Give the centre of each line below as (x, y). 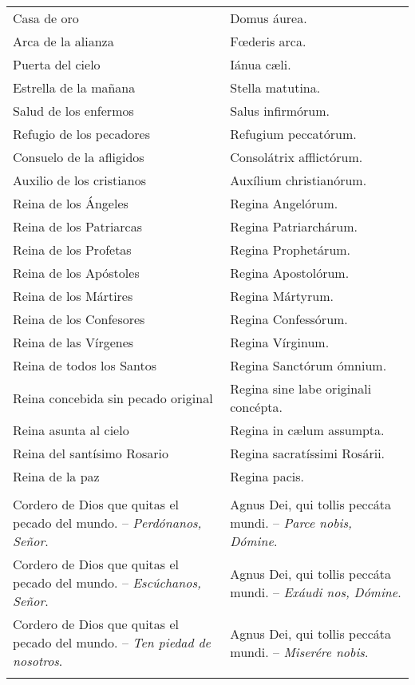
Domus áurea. (269, 18)
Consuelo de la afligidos (79, 157)
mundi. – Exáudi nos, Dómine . (316, 592)
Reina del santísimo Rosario (91, 453)
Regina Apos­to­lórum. (290, 273)
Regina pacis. (267, 476)
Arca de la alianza (63, 41)
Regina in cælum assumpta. (307, 430)
